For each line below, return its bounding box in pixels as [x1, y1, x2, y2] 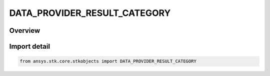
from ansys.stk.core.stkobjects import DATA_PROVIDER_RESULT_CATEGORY [19, 59, 197, 64]
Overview [9, 26, 40, 35]
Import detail [9, 42, 50, 51]
